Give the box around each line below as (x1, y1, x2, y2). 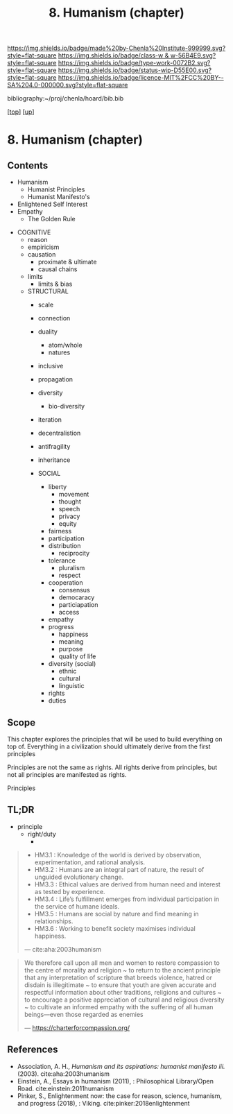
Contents (7, 160, 49, 171)
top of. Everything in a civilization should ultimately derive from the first (7, 742, 211, 751)
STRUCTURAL (27, 287, 69, 295)
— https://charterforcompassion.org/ (24, 1023, 130, 1031)
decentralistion (37, 429, 81, 438)
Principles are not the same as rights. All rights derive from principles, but (7, 763, 218, 771)
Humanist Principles (27, 185, 85, 194)
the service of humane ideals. (34, 902, 120, 910)
